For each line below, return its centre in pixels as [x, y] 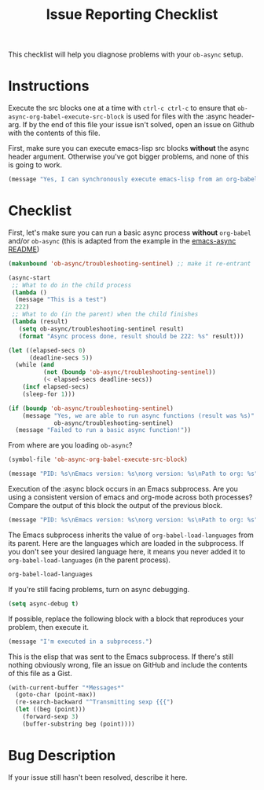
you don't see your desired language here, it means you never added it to [127, 551]
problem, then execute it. [48, 627]
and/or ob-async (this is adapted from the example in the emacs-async [122, 240]
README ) [24, 249]
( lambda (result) [40, 322]
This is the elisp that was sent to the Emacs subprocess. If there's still [121, 657]
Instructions [49, 86]
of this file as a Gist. [40, 673]
